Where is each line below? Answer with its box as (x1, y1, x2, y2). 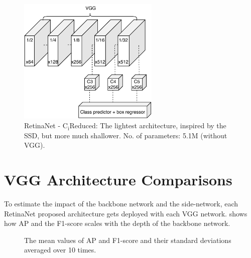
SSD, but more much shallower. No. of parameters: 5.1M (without (24, 130, 227, 140)
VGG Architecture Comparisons (4, 169, 232, 190)
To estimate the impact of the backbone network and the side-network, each (4, 198, 238, 209)
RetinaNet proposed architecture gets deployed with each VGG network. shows (4, 208, 247, 218)
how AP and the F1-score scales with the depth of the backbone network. (4, 218, 230, 228)
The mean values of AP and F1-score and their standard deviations (24, 234, 231, 245)
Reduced (69, 123, 96, 130)
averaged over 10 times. (24, 244, 96, 255)
